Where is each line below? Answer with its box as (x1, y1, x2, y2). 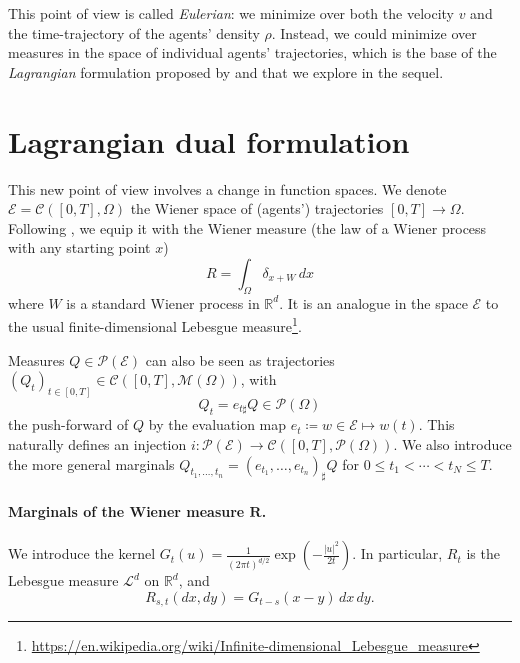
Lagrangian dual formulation (8, 120, 410, 161)
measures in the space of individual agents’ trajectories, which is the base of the (8, 42, 497, 63)
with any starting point (8, 237, 151, 258)
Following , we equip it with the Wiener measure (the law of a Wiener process (8, 217, 487, 238)
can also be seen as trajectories (145, 349, 335, 370)
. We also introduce (393, 434, 512, 455)
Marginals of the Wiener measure (8, 501, 245, 521)
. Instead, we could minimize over (271, 22, 477, 43)
